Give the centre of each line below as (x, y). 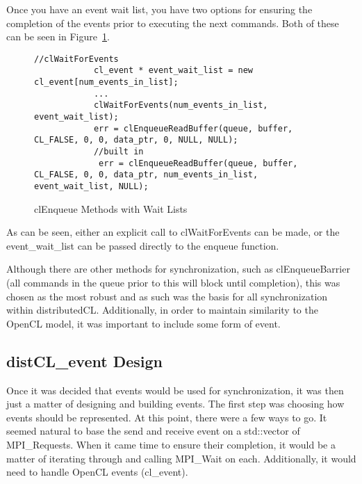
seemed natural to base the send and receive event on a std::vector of (153, 431)
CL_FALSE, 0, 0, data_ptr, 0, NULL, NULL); (136, 140)
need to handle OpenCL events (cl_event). (97, 472)
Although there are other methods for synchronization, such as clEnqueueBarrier (178, 269)
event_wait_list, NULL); (91, 186)
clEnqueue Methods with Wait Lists (111, 208)
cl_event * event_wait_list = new (173, 71)
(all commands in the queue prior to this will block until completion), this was (173, 283)
